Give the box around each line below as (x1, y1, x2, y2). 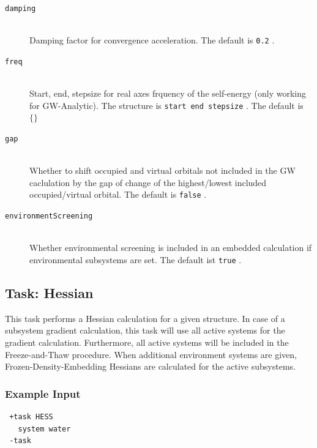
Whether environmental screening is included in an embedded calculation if (29, 241, 312, 254)
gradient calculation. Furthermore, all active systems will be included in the (5, 335, 289, 348)
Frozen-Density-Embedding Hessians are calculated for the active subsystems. (5, 360, 296, 373)
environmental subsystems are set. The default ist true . (29, 253, 242, 266)
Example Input (5, 386, 81, 401)
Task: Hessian (5, 283, 94, 302)
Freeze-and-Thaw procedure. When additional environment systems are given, (5, 348, 297, 360)
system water (18, 424, 71, 433)
